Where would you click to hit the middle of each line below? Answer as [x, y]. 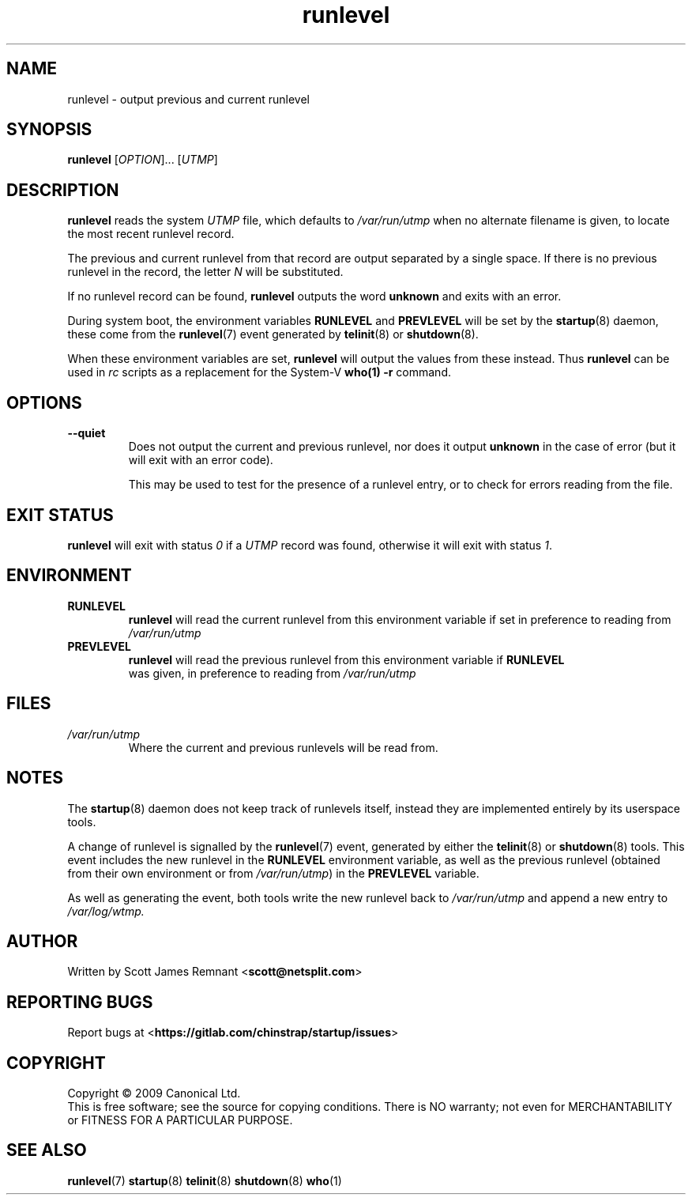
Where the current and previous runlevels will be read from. [283, 747]
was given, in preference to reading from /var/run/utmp [272, 673]
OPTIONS [44, 402]
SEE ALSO [47, 1150]
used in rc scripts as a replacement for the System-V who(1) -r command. [259, 372]
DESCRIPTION [63, 190]
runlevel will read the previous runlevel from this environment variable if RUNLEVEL [346, 659]
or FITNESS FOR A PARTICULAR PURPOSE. [180, 1120]
